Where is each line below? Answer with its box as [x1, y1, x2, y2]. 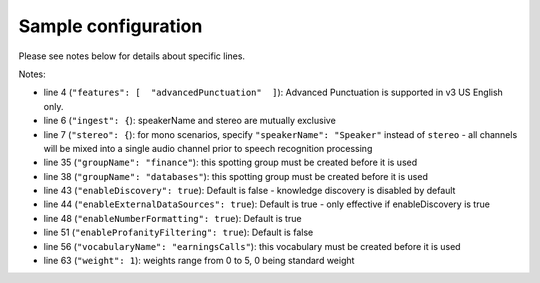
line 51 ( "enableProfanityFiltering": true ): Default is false [43, 226, 314, 239]
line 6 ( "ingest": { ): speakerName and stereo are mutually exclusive [43, 115, 337, 127]
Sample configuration [18, 15, 203, 37]
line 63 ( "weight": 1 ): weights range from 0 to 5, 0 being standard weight [43, 255, 355, 267]
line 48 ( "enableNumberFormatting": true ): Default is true [43, 212, 302, 224]
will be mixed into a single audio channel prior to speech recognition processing [43, 142, 373, 154]
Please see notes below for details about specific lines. [18, 50, 245, 62]
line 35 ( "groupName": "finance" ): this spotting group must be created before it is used [43, 156, 418, 169]
